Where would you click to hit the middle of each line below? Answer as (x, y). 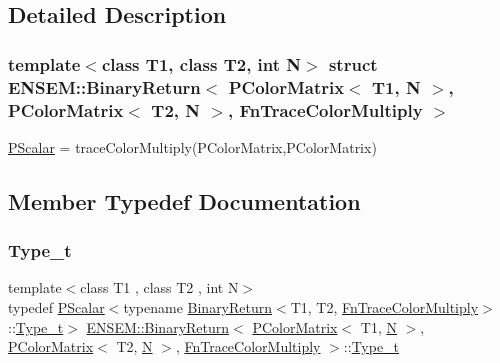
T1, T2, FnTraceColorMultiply (384, 307)
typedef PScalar (56, 307)
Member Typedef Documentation (184, 200)
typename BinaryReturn (198, 307)
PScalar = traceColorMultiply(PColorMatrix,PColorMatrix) (192, 146)
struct (353, 63)
